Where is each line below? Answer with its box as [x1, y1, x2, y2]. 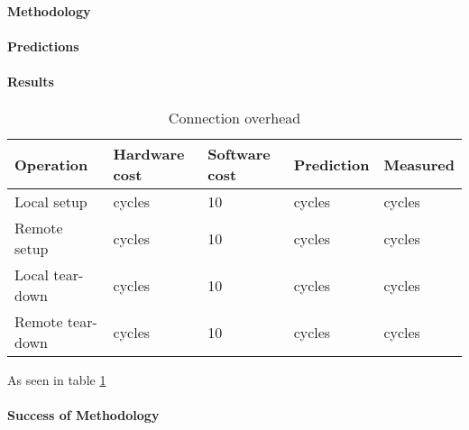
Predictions [7, 36, 79, 55]
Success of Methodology [7, 406, 160, 425]
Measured [383, 153, 455, 175]
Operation [14, 153, 88, 175]
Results [7, 71, 54, 90]
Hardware [113, 143, 185, 165]
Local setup [14, 191, 87, 213]
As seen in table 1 [7, 371, 106, 389]
